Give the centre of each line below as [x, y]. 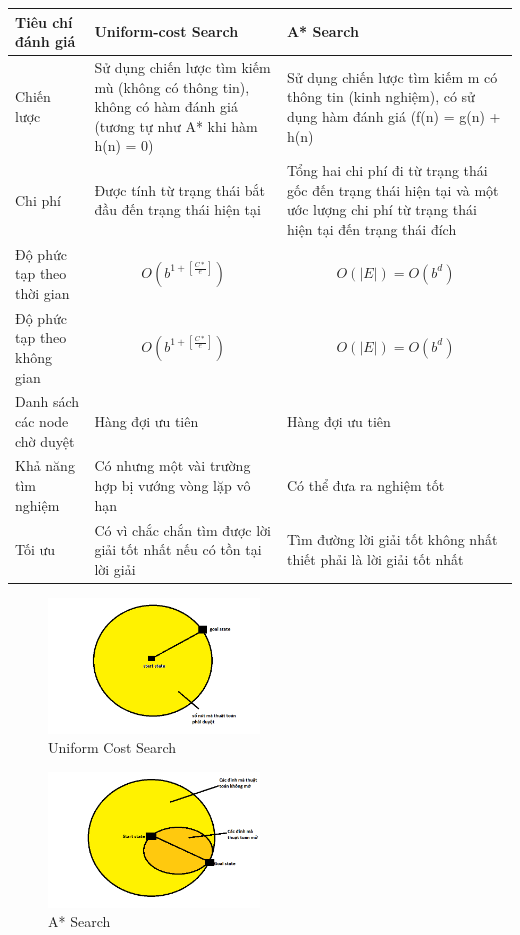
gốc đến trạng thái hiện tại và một [392, 189]
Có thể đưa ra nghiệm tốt [365, 485]
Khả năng [45, 465]
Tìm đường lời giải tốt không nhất [392, 539]
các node [42, 421]
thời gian [42, 292]
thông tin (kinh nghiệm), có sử [380, 96]
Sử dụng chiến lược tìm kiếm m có [392, 76]
